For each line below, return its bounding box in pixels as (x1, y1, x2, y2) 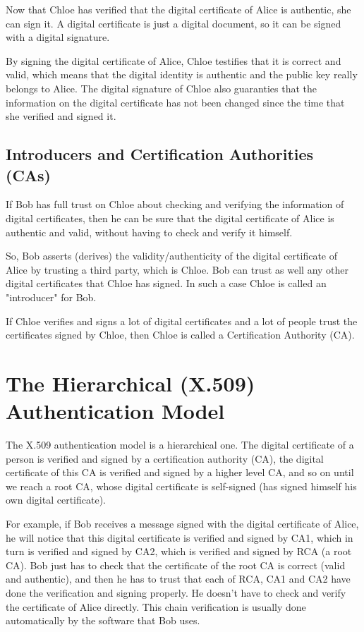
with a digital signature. (6, 30, 110, 44)
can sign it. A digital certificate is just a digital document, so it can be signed (6, 16, 341, 30)
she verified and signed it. (6, 109, 116, 123)
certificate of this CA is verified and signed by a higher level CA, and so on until (6, 465, 354, 480)
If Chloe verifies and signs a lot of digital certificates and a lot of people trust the (6, 313, 358, 328)
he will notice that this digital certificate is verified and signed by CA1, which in (6, 530, 353, 545)
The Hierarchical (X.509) (6, 368, 255, 397)
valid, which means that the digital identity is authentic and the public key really (6, 67, 358, 82)
